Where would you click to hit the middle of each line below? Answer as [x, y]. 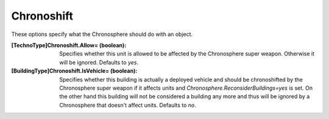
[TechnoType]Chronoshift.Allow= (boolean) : [69, 45]
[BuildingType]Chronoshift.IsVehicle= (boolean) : [74, 71]
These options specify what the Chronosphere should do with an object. [102, 34]
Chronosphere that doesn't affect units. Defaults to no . [128, 105]
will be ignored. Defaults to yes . [99, 62]
